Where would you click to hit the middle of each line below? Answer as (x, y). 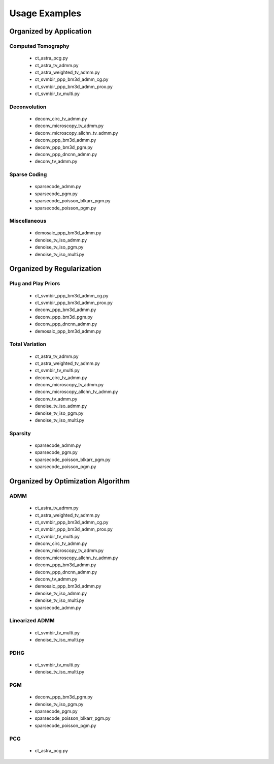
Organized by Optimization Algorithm (70, 481)
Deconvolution (28, 107)
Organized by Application (50, 31)
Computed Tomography (39, 46)
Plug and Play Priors (35, 284)
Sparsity (20, 433)
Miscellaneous (28, 221)
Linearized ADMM (32, 621)
